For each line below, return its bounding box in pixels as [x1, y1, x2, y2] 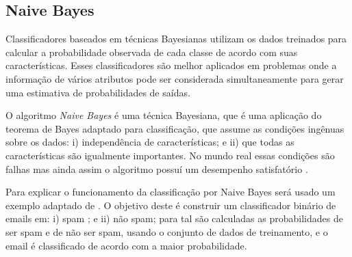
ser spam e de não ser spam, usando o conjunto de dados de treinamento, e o [5, 224, 328, 239]
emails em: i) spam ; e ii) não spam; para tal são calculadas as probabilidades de [5, 211, 343, 226]
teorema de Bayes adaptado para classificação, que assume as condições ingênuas [5, 121, 344, 135]
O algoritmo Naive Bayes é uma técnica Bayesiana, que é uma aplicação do [5, 108, 322, 122]
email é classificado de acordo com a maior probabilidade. [5, 238, 247, 252]
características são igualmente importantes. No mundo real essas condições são [5, 148, 335, 162]
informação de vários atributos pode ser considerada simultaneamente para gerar [5, 71, 344, 85]
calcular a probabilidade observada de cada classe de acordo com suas [5, 44, 298, 59]
